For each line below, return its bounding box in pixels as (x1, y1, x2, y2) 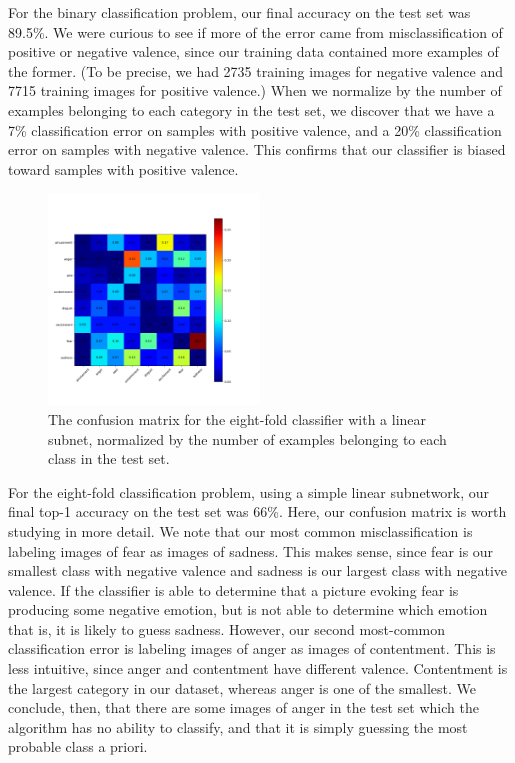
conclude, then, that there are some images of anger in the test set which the (8, 697, 479, 718)
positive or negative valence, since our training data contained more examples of (8, 41, 499, 62)
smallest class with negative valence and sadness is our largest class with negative (8, 560, 507, 581)
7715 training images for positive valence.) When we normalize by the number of (8, 80, 502, 101)
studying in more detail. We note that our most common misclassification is (8, 520, 473, 541)
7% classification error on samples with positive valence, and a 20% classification (8, 119, 502, 140)
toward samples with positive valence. (8, 158, 239, 179)
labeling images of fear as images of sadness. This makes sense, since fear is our (8, 540, 494, 561)
